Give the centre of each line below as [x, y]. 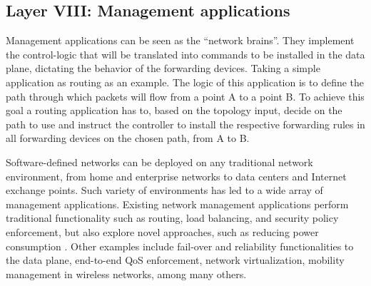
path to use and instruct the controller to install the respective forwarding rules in [185, 124]
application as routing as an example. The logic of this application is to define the [185, 82]
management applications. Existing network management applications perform [177, 204]
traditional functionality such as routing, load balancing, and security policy [172, 218]
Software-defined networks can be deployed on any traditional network [159, 162]
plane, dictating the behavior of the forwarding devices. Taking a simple [163, 68]
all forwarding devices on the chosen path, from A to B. [128, 138]
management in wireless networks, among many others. [126, 274]
